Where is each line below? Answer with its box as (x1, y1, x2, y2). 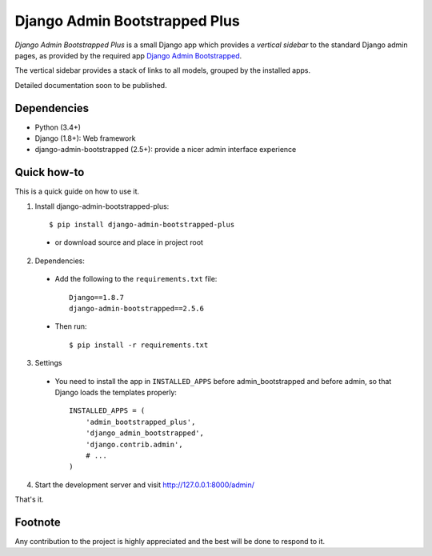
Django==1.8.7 (69, 293, 124, 302)
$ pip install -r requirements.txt (69, 340, 209, 350)
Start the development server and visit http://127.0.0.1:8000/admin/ (34, 480, 255, 490)
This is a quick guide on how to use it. (14, 186, 140, 196)
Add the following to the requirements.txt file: (54, 274, 218, 284)
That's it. (14, 494, 44, 504)
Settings (34, 358, 62, 368)
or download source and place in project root (54, 238, 204, 247)
